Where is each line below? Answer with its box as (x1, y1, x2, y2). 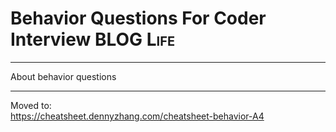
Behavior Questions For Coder (10, 7, 267, 30)
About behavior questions (10, 70, 117, 82)
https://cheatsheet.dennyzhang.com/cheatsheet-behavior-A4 (10, 110, 265, 122)
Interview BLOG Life (10, 28, 176, 51)
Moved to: (10, 99, 52, 111)
